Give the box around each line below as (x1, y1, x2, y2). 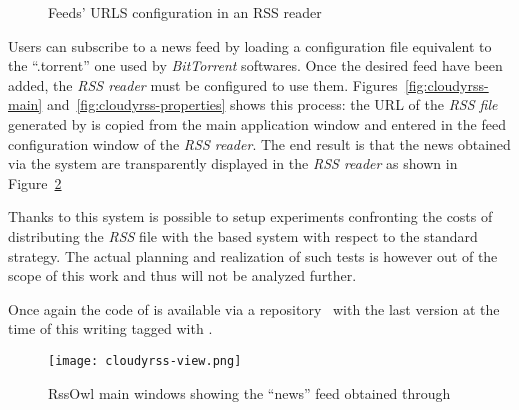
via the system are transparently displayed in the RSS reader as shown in (8, 153, 458, 174)
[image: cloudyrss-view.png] (48, 353, 242, 368)
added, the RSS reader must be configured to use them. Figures (8, 74, 398, 95)
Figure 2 (8, 172, 62, 193)
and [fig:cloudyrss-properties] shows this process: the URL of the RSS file (46, 94, 498, 115)
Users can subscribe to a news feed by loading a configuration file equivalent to (8, 35, 492, 56)
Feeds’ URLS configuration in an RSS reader (48, 2, 322, 22)
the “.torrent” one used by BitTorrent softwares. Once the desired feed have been (8, 55, 503, 76)
